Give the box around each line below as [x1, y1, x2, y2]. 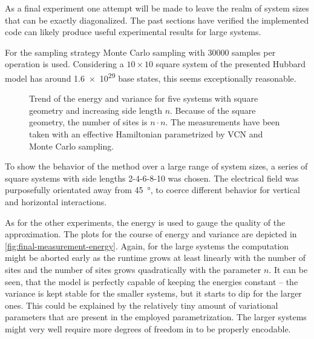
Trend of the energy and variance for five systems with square [29, 92, 258, 105]
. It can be [269, 263, 308, 275]
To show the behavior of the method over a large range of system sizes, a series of [5, 160, 308, 173]
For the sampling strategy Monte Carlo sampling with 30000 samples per [5, 45, 276, 58]
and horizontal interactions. [5, 195, 107, 208]
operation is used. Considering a [5, 58, 124, 70]
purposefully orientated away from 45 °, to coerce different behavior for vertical [5, 183, 300, 196]
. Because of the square [170, 104, 256, 116]
